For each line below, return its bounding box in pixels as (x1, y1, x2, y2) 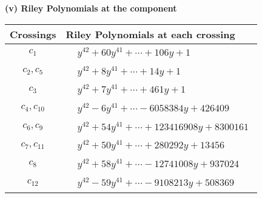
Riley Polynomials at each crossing (65, 27, 235, 41)
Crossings (10, 27, 56, 41)
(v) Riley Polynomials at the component (5, 2, 177, 14)
